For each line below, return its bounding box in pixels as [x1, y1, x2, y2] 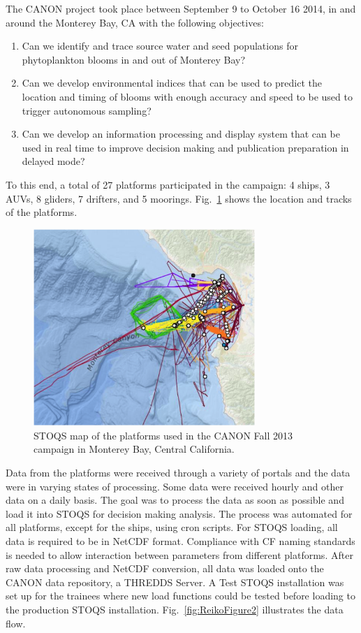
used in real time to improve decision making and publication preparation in [22, 140, 349, 154]
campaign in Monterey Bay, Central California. [34, 442, 235, 456]
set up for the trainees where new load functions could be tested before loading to [6, 588, 355, 603]
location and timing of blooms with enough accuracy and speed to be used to [22, 89, 353, 103]
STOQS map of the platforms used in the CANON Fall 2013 [34, 428, 293, 442]
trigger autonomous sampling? [22, 103, 152, 117]
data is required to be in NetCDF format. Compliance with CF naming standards [6, 534, 355, 548]
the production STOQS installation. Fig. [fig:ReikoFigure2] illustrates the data [6, 602, 344, 616]
